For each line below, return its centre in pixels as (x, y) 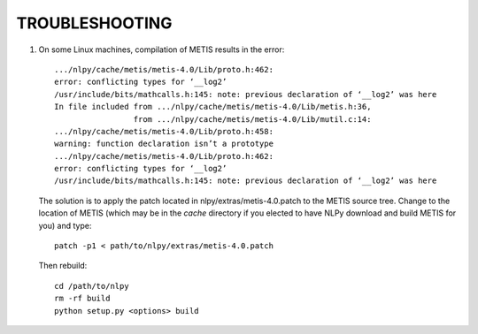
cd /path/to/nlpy (92, 286)
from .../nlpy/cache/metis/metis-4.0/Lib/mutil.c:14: (252, 119)
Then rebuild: (63, 266)
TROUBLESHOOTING (94, 23)
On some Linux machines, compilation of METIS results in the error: (162, 49)
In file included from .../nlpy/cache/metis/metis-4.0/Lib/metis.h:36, (213, 107)
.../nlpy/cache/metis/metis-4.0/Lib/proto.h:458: (164, 131)
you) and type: (65, 225)
